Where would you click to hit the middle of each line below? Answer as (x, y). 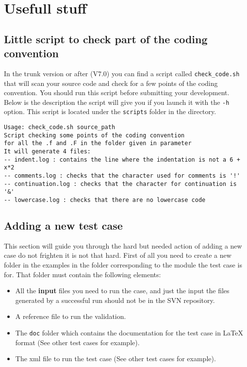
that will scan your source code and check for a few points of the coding (111, 83)
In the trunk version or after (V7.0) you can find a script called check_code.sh (122, 73)
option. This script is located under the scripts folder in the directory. (110, 111)
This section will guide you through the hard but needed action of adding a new (123, 245)
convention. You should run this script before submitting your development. (117, 92)
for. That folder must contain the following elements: (82, 274)
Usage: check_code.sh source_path (60, 127)
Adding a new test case (63, 225)
